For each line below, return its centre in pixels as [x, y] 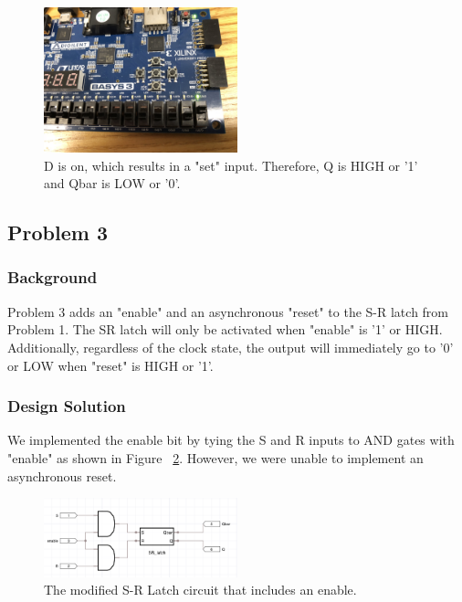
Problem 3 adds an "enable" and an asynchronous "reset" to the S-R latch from [228, 311]
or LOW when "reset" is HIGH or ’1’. [110, 365]
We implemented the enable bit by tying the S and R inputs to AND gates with [231, 440]
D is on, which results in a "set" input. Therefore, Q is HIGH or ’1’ [231, 165]
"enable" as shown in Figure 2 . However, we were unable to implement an [215, 457]
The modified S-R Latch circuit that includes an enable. [200, 590]
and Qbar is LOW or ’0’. [112, 183]
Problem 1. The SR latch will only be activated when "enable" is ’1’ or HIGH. [225, 329]
